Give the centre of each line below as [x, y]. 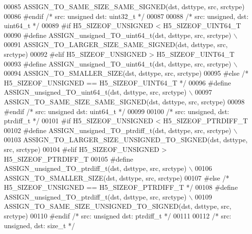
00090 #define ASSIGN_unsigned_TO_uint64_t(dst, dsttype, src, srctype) [118, 35]
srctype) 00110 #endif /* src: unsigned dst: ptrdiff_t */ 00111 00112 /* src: [118, 216]
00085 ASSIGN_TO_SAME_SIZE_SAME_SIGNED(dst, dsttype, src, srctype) [124, 6]
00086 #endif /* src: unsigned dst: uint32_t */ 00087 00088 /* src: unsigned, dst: [126, 16]
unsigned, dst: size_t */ [40, 225]
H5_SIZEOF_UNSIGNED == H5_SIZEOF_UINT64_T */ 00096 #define [117, 82]
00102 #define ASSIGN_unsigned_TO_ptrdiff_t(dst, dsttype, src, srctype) [118, 130]
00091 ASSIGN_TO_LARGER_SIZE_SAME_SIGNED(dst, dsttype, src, [116, 44]
